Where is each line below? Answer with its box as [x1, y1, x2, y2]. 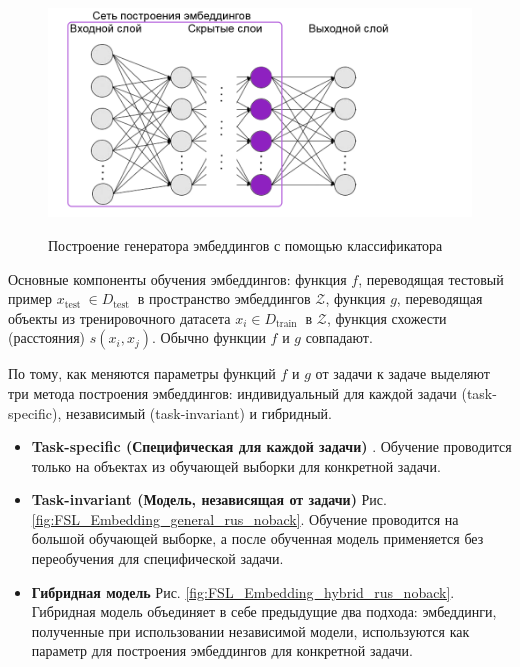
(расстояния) [8, 327, 86, 348]
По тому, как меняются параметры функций [8, 363, 276, 384]
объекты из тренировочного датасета [8, 307, 231, 328]
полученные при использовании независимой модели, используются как [31, 620, 470, 641]
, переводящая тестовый [358, 268, 504, 289]
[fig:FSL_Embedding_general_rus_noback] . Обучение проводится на [31, 508, 459, 529]
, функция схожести [326, 307, 447, 328]
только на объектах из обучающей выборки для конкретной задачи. [31, 455, 441, 476]
